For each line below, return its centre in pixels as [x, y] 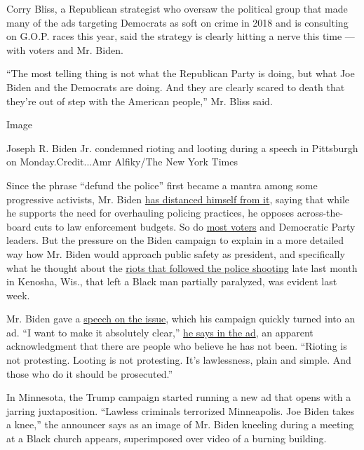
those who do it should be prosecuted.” [90, 373]
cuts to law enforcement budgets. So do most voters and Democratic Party [195, 226]
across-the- [320, 213]
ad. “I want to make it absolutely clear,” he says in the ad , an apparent [160, 332]
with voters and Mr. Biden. [65, 49]
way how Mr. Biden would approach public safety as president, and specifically [176, 253]
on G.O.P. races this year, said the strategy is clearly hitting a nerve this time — [181, 36]
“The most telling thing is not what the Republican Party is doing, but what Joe [181, 73]
